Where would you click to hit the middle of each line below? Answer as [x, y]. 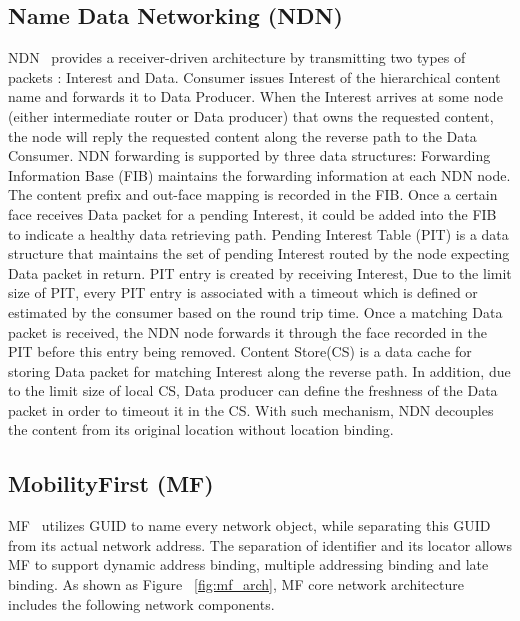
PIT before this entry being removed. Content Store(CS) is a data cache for [240, 351]
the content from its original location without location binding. [201, 429]
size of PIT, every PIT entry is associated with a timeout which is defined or [243, 292]
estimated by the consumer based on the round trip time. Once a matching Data [255, 311]
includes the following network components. [141, 603]
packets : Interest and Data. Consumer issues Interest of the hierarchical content [254, 76]
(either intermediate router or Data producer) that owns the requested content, [251, 115]
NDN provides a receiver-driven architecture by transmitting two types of [237, 57]
